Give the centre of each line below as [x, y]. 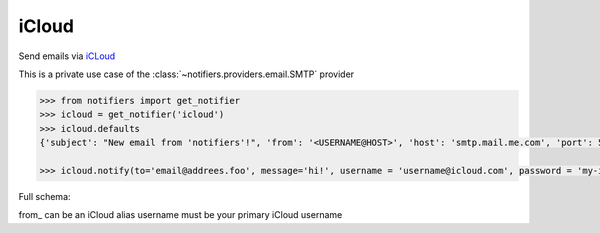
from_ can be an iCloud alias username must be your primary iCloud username [180, 215]
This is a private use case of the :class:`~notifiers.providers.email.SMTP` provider [186, 74]
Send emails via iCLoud [67, 56]
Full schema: [44, 196]
